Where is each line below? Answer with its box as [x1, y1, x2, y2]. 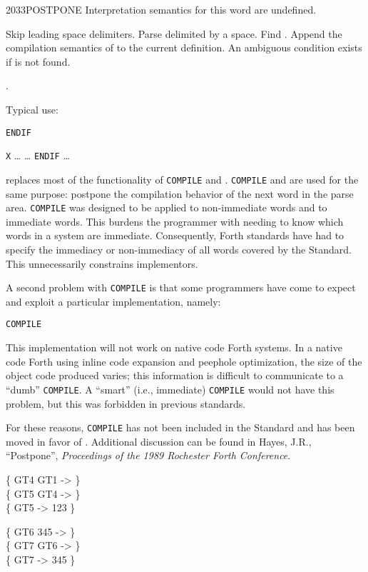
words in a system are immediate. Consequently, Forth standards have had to [6, 228, 344, 243]
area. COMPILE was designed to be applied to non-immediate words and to [6, 200, 327, 215]
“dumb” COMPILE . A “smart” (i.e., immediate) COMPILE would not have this [6, 381, 334, 396]
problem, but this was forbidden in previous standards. [6, 396, 246, 411]
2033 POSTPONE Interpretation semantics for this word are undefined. [6, 2, 317, 16]
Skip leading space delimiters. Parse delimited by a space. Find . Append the [6, 26, 342, 41]
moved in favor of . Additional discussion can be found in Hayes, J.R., [6, 433, 312, 448]
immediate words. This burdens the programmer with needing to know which [6, 214, 344, 229]
